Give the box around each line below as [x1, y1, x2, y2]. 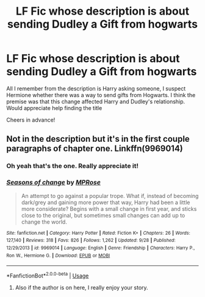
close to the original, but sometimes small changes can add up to [21, 211, 185, 219]
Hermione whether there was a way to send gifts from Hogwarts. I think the [6, 91, 196, 98]
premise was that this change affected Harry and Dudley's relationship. [6, 98, 185, 105]
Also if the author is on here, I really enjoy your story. [15, 284, 148, 291]
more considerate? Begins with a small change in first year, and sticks [21, 205, 197, 212]
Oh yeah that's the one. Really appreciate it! [6, 162, 139, 170]
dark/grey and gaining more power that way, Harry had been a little [21, 199, 190, 206]
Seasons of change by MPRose [6, 178, 101, 187]
